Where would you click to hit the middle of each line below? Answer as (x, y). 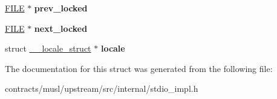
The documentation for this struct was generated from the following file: (139, 68)
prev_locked (61, 8)
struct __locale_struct (48, 48)
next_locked (61, 28)
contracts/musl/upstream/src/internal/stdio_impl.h (102, 88)
